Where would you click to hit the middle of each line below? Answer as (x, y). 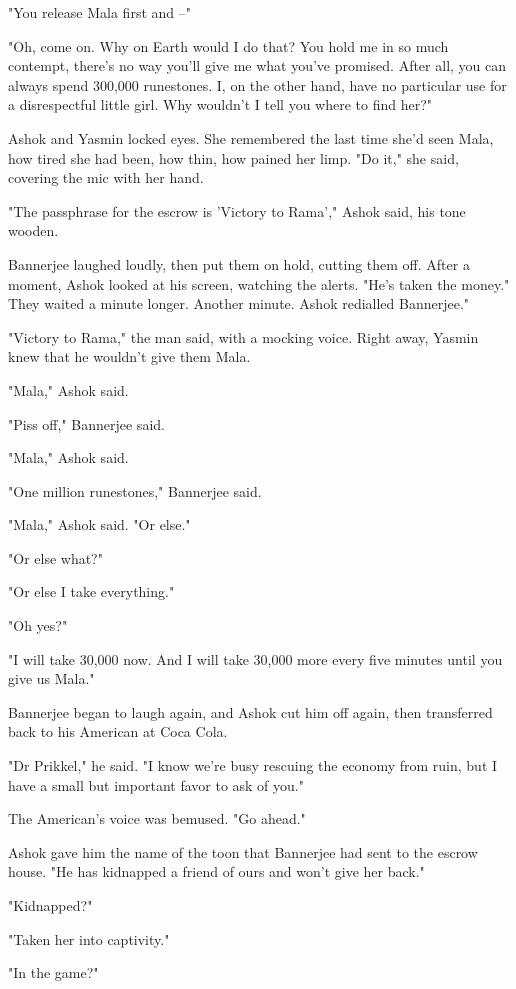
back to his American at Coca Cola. (118, 731)
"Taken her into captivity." (89, 938)
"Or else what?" (55, 557)
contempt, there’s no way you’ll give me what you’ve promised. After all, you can (257, 65)
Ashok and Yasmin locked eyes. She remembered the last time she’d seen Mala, (251, 137)
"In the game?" (53, 972)
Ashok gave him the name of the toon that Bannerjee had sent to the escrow (243, 851)
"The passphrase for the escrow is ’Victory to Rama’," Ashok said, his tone (237, 210)
